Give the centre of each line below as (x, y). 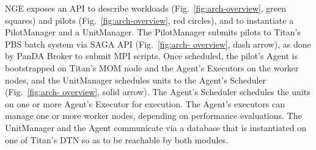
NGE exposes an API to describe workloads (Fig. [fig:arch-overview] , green (146, 8)
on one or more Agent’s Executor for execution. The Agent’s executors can (145, 103)
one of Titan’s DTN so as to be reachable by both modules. (116, 139)
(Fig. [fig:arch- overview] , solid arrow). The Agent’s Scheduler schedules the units (158, 92)
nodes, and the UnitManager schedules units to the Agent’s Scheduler (136, 80)
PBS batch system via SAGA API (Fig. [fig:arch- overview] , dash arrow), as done (158, 44)
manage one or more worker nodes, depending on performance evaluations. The (153, 116)
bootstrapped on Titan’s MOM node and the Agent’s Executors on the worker (152, 67)
